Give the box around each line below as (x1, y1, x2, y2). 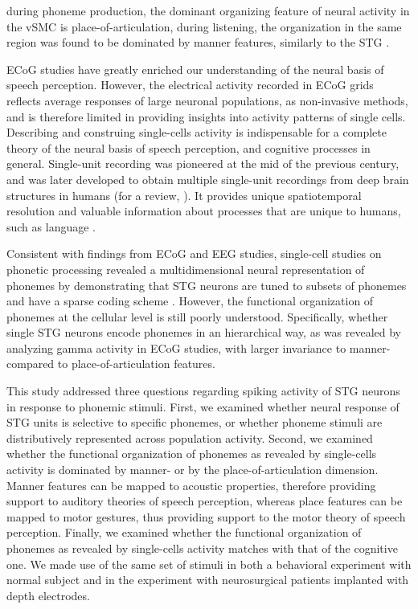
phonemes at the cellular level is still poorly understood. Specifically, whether (6, 308, 388, 325)
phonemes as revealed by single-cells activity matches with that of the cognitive (6, 540, 398, 556)
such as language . (6, 218, 96, 235)
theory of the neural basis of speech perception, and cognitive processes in (6, 139, 371, 156)
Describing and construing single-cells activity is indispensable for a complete (6, 124, 387, 141)
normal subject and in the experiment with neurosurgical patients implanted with (6, 571, 409, 588)
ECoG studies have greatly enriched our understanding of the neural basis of (6, 60, 384, 77)
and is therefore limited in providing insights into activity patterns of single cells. (6, 108, 406, 125)
